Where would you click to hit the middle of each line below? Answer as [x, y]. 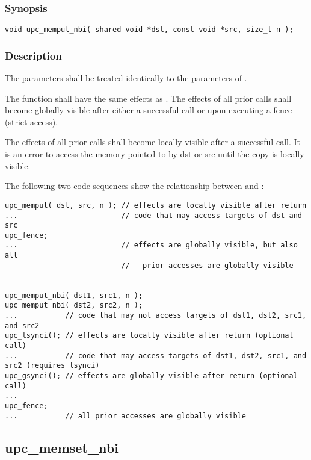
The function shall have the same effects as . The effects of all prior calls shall [148, 98]
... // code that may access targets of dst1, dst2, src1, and [156, 356]
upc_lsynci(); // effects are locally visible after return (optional [149, 336]
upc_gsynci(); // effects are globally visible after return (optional [151, 376]
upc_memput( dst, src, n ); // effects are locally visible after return [156, 205]
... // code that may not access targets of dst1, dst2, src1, [156, 316]
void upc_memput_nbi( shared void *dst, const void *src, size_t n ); [149, 30]
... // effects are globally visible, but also [151, 245]
